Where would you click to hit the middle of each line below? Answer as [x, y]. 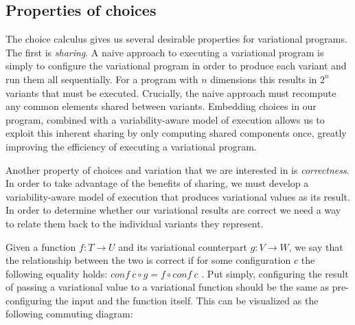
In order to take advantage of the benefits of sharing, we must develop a [157, 183]
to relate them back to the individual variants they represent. [135, 223]
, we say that [316, 246]
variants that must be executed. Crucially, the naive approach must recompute [171, 92]
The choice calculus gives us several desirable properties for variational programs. [176, 39]
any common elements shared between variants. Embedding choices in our [161, 106]
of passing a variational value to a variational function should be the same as [168, 287]
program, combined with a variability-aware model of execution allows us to [165, 119]
